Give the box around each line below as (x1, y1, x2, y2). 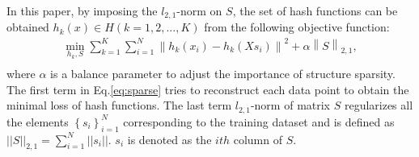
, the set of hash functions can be (232, 2, 398, 19)
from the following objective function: (204, 19, 390, 35)
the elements (6, 113, 69, 130)
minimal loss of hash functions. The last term (6, 97, 232, 114)
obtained (6, 19, 49, 35)
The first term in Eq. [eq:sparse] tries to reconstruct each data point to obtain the (6, 81, 409, 97)
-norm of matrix (250, 97, 331, 114)
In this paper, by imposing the (6, 2, 158, 19)
